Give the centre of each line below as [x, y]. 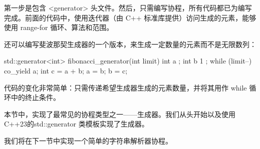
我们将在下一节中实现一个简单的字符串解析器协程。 [88, 140]
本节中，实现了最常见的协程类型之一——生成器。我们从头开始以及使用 [120, 114]
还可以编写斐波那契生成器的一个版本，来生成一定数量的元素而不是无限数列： [130, 44]
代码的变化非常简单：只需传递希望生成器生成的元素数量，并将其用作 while [125, 87]
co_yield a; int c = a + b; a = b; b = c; [66, 70]
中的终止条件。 [35, 97]
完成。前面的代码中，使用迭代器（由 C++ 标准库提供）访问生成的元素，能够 [130, 17]
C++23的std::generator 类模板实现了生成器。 [76, 124]
